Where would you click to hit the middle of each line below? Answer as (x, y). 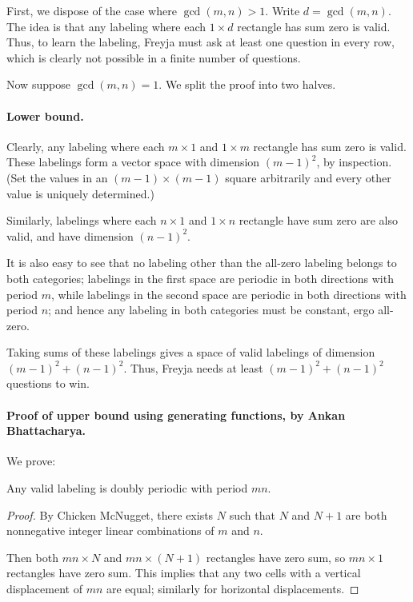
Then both (32, 557)
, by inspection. (354, 162)
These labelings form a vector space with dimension (133, 162)
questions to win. (48, 383)
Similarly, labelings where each (82, 220)
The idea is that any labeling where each (106, 26)
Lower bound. (45, 116)
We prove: (31, 461)
